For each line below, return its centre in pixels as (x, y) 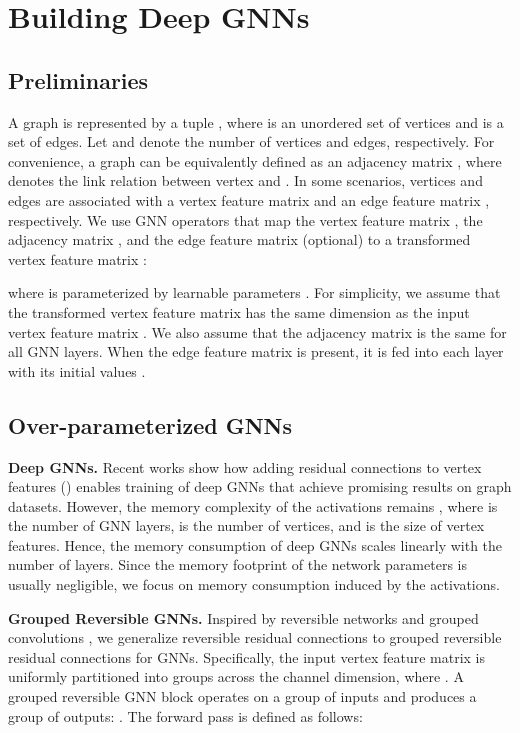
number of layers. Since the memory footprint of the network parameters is (237, 564)
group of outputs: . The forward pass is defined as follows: (185, 715)
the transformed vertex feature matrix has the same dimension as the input (239, 311)
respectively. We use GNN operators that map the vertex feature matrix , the (245, 219)
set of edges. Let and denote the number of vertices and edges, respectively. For (251, 141)
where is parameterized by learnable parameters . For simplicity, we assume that (254, 292)
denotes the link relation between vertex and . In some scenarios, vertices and (245, 180)
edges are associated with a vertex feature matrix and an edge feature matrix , (249, 199)
